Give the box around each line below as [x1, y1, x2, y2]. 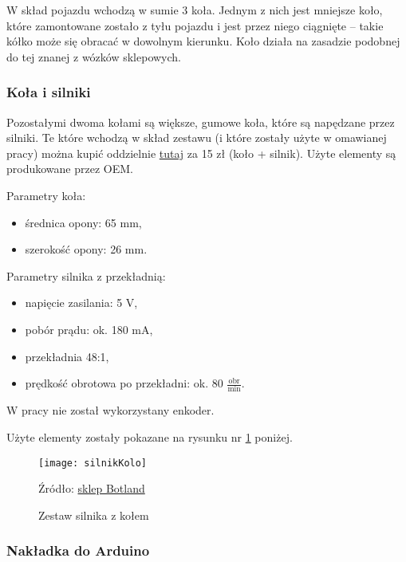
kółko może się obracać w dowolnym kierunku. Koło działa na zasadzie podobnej [6, 33, 400, 49]
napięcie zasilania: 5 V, [25, 294, 138, 311]
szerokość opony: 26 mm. [25, 241, 148, 257]
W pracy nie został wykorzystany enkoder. [6, 402, 215, 419]
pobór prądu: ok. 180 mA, [25, 320, 153, 337]
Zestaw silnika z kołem [38, 506, 149, 523]
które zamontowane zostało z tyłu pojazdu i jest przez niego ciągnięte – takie [6, 17, 384, 33]
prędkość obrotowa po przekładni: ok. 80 [25, 375, 223, 391]
